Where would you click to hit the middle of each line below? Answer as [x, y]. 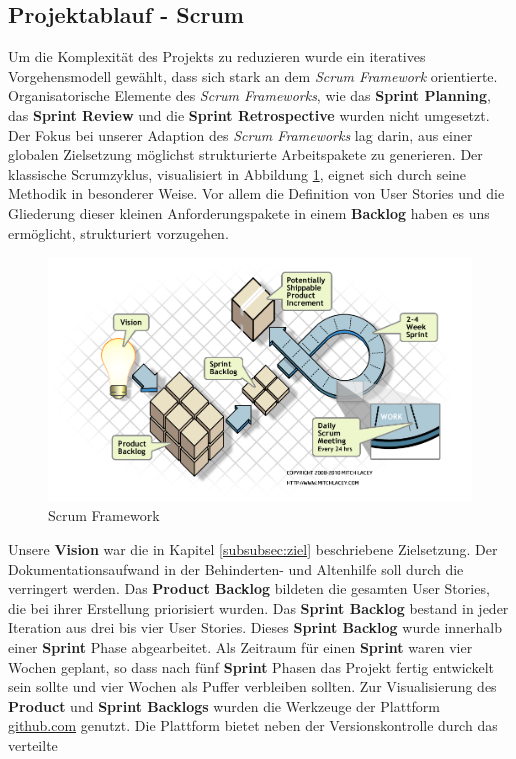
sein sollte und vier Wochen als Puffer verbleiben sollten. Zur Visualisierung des [252, 686]
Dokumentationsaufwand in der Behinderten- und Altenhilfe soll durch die [236, 568]
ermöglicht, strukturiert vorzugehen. [118, 232]
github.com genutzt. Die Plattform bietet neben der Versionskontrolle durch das [253, 725]
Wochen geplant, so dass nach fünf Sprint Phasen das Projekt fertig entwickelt [251, 666]
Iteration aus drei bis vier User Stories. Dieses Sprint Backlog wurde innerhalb [255, 627]
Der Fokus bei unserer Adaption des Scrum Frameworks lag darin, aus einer [240, 134]
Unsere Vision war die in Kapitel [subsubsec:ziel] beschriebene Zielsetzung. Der [253, 548]
